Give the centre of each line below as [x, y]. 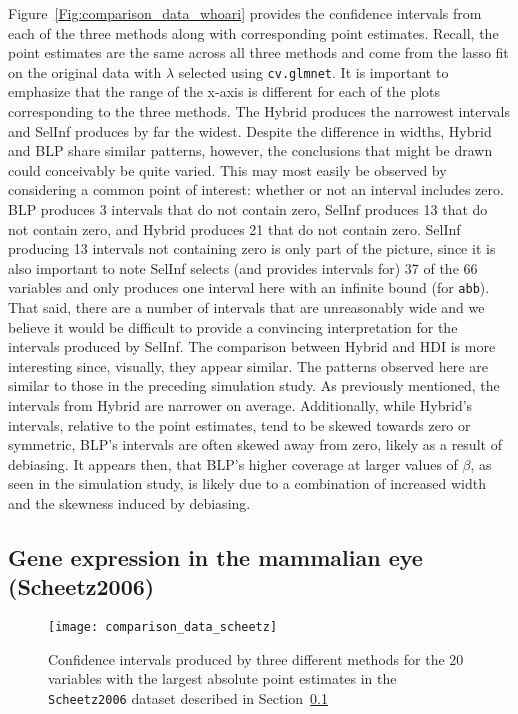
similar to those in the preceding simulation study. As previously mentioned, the [254, 385]
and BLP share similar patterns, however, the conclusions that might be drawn [250, 150]
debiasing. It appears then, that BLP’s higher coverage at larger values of [233, 463]
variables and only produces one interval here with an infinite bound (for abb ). [249, 287]
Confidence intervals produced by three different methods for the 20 [256, 658]
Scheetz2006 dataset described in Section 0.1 [188, 698]
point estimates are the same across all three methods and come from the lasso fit [258, 52]
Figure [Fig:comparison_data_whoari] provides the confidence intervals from [245, 13]
